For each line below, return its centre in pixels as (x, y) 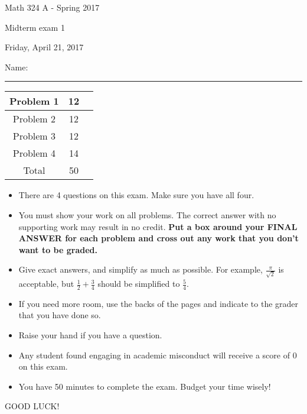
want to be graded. (58, 249)
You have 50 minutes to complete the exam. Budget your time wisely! (145, 386)
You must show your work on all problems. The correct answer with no (147, 214)
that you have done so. (60, 315)
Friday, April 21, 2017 (44, 47)
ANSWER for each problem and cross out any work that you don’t (159, 238)
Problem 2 (34, 119)
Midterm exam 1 (35, 27)
